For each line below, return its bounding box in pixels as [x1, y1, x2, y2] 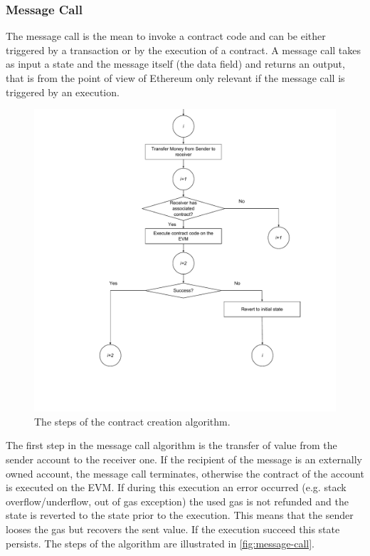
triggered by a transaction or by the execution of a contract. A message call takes [6, 42, 361, 57]
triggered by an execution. [6, 84, 120, 99]
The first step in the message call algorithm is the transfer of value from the [6, 438, 337, 453]
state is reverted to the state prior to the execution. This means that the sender [6, 508, 354, 522]
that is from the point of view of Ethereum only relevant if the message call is [6, 71, 345, 85]
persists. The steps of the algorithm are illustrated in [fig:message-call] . [6, 535, 314, 550]
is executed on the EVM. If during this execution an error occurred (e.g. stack [6, 480, 347, 495]
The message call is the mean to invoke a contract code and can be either [6, 29, 326, 43]
